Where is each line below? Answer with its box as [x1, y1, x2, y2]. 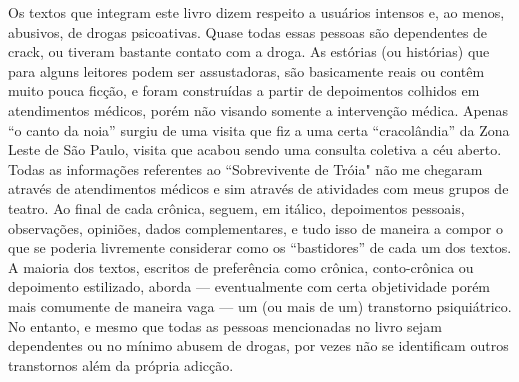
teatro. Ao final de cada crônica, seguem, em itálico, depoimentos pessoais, [8, 197, 465, 218]
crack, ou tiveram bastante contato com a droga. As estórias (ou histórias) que [8, 41, 490, 62]
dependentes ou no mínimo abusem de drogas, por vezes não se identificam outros [8, 335, 509, 356]
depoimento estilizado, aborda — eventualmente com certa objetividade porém [8, 276, 491, 297]
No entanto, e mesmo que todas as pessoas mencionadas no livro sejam [8, 315, 442, 336]
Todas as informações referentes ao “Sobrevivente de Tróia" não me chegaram [8, 158, 483, 179]
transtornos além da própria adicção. [8, 354, 234, 375]
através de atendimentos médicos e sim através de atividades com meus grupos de [8, 178, 509, 199]
